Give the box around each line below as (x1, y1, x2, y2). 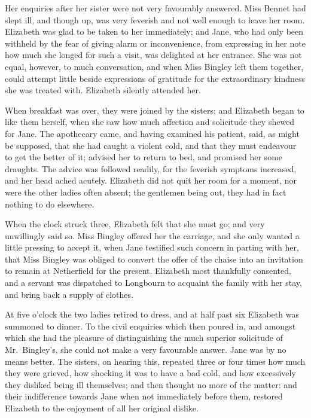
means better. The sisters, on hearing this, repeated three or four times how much (5, 355, 306, 367)
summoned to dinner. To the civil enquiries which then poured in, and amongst (5, 319, 296, 332)
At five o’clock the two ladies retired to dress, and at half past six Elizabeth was (5, 308, 299, 321)
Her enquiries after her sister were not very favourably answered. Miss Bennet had (5, 2, 306, 14)
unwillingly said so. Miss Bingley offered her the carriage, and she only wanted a (5, 229, 300, 242)
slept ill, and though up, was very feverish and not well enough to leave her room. (5, 13, 305, 26)
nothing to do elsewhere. (5, 197, 94, 210)
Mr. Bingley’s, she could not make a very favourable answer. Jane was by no (5, 343, 286, 356)
